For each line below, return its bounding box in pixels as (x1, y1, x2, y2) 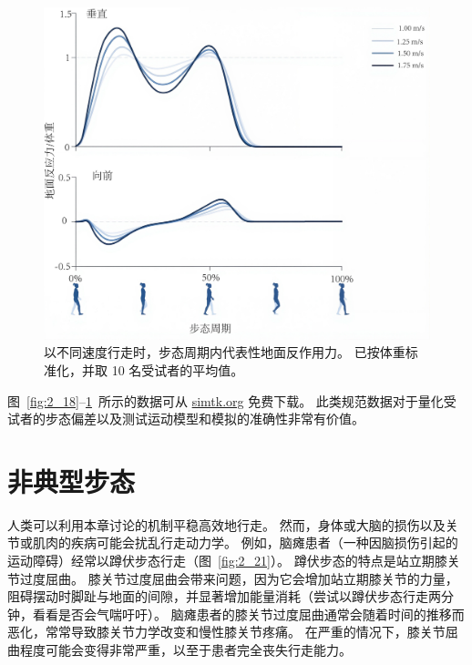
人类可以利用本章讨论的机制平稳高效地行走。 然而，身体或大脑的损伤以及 (7, 515, 446, 534)
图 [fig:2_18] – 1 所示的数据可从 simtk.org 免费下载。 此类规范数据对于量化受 (7, 391, 457, 410)
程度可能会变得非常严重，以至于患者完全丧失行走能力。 (19, 640, 352, 660)
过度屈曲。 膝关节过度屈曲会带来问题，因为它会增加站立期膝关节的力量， (19, 568, 458, 588)
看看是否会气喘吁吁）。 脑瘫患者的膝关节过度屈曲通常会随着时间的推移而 (32, 604, 465, 623)
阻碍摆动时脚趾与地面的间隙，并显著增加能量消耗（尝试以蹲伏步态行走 (7, 587, 428, 606)
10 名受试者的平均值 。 (111, 360, 244, 379)
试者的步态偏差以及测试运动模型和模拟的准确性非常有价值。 (7, 409, 364, 428)
